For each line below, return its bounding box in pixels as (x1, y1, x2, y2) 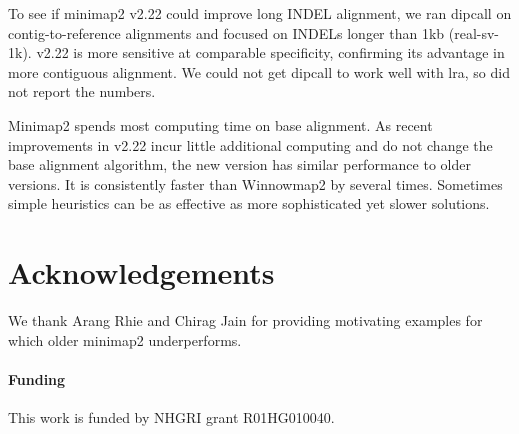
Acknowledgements (8, 252, 275, 293)
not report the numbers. (8, 81, 156, 102)
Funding (8, 368, 66, 389)
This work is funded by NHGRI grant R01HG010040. (8, 407, 335, 428)
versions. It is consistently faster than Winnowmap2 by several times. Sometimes (8, 173, 503, 194)
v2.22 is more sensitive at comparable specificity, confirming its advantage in (36, 42, 505, 63)
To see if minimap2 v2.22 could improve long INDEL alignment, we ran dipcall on (8, 3, 512, 23)
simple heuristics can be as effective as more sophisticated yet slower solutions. (8, 193, 490, 214)
